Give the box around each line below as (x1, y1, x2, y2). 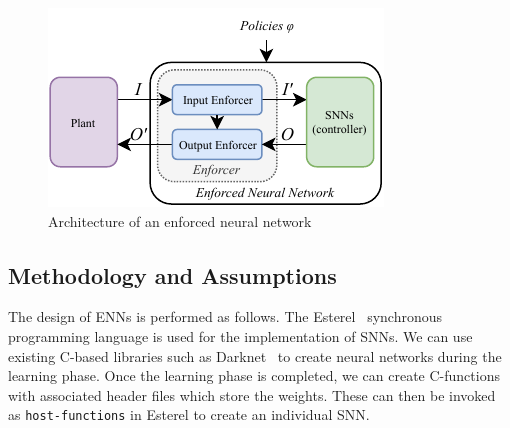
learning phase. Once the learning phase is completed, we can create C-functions (8, 365, 500, 386)
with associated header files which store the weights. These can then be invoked (8, 384, 496, 405)
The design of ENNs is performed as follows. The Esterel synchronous (8, 306, 443, 327)
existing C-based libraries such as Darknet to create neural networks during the (8, 345, 502, 366)
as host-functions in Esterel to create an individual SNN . (8, 404, 370, 425)
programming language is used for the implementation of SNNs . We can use (8, 325, 473, 346)
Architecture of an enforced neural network (48, 210, 312, 231)
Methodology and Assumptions (8, 259, 337, 290)
